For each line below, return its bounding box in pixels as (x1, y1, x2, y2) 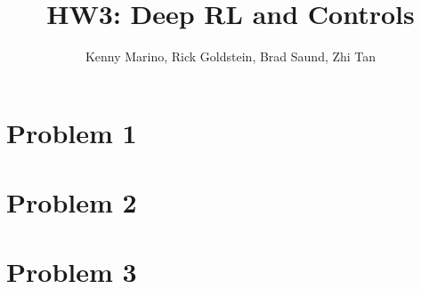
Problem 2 (6, 184, 137, 221)
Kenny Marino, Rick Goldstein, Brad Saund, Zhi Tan (85, 47, 376, 66)
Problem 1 (6, 114, 137, 150)
